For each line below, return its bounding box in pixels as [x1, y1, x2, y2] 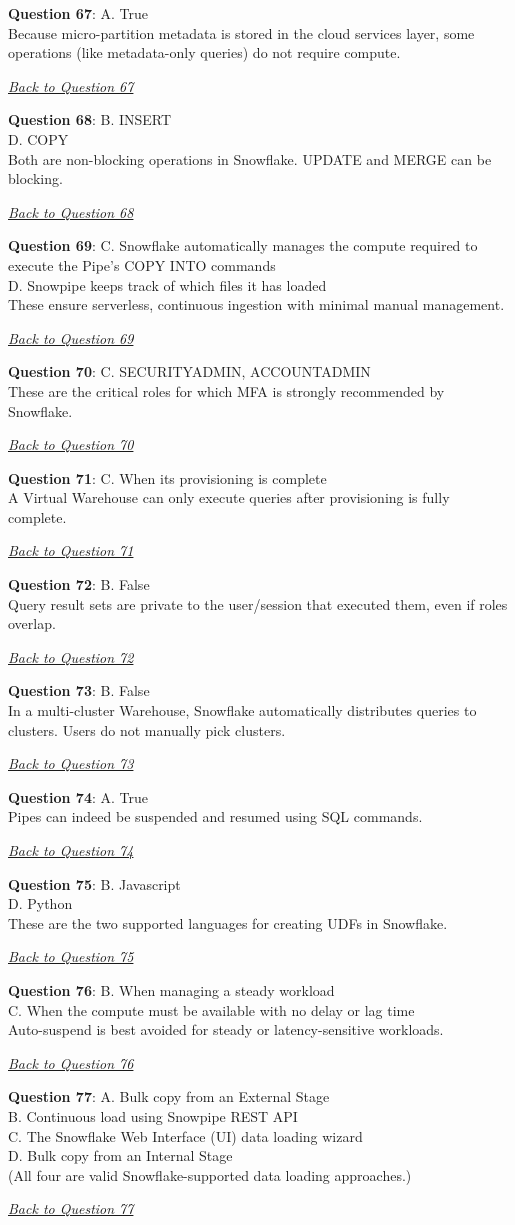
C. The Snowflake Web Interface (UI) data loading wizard [8, 1125, 363, 1146]
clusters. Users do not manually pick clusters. [8, 719, 286, 740]
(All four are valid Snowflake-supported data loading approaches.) [8, 1164, 412, 1185]
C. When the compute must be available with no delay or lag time [8, 999, 415, 1020]
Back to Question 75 [8, 946, 134, 967]
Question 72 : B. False [8, 574, 150, 595]
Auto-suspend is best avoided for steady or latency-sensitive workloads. [8, 1019, 444, 1040]
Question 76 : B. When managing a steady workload [8, 979, 335, 1000]
